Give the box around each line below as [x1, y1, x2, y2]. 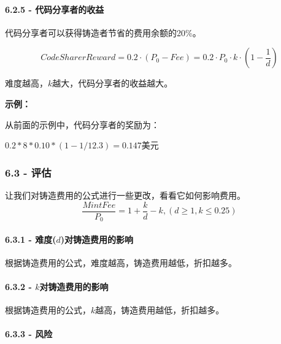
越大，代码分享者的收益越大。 [52, 77, 173, 90]
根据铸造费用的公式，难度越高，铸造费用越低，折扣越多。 [5, 256, 237, 269]
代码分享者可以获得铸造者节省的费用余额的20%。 [5, 26, 201, 39]
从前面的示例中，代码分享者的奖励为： [5, 118, 160, 131]
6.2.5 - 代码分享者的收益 [5, 2, 104, 15]
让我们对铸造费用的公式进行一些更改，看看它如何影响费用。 [5, 188, 245, 201]
